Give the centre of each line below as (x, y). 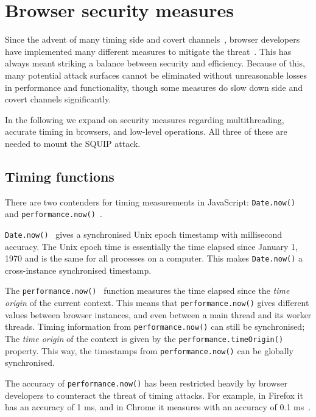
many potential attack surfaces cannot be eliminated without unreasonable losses (156, 75)
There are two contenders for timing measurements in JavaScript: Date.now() (150, 201)
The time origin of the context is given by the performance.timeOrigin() (144, 339)
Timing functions (60, 176)
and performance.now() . (54, 214)
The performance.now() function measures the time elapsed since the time (147, 290)
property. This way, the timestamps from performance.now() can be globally (149, 350)
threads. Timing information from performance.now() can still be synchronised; (155, 326)
